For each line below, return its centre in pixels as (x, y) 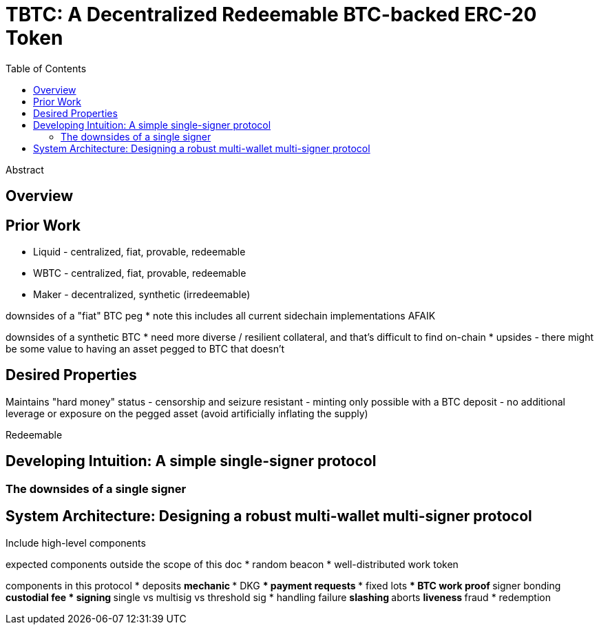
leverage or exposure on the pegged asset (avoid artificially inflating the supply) (187, 413)
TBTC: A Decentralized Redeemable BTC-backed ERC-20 (271, 14)
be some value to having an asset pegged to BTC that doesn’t (145, 349)
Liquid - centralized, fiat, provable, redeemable (139, 252)
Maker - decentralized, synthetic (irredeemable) (142, 295)
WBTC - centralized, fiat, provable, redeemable (140, 273)
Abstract (25, 169)
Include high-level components (76, 543)
